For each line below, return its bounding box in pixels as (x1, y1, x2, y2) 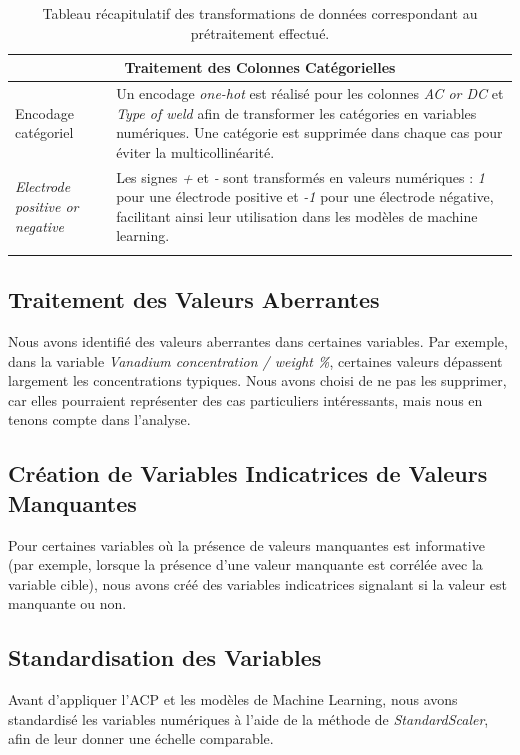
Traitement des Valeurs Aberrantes (8, 284, 380, 315)
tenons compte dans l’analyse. (8, 409, 191, 430)
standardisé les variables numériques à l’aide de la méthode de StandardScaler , (8, 708, 489, 729)
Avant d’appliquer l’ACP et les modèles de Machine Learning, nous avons (8, 689, 458, 710)
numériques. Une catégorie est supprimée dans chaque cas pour (116, 122, 503, 143)
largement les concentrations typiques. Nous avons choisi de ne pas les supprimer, (8, 370, 507, 391)
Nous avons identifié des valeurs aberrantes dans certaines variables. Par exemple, (8, 330, 508, 351)
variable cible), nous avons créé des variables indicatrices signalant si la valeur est (8, 573, 507, 594)
